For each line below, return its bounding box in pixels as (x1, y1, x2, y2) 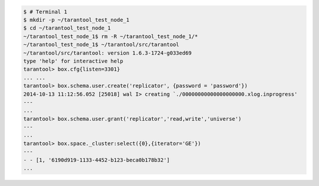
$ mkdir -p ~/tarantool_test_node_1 (23, 16, 130, 23)
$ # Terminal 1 (23, 8, 67, 15)
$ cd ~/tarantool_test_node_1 (23, 25, 111, 32)
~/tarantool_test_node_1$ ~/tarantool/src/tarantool (23, 41, 180, 48)
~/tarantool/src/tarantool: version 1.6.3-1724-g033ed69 (23, 49, 192, 56)
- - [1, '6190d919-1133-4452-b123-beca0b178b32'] (23, 157, 170, 163)
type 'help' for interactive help (23, 58, 123, 64)
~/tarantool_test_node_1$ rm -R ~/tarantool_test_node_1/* (23, 33, 198, 39)
